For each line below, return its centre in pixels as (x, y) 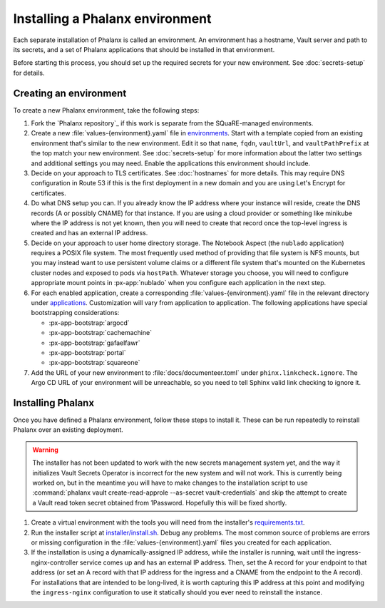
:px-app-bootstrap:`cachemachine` (101, 333)
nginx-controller (55, 562)
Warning (45, 450)
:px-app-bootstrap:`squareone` (94, 363)
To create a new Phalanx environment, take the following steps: (106, 110)
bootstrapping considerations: (75, 313)
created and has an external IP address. (89, 233)
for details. (29, 73)
